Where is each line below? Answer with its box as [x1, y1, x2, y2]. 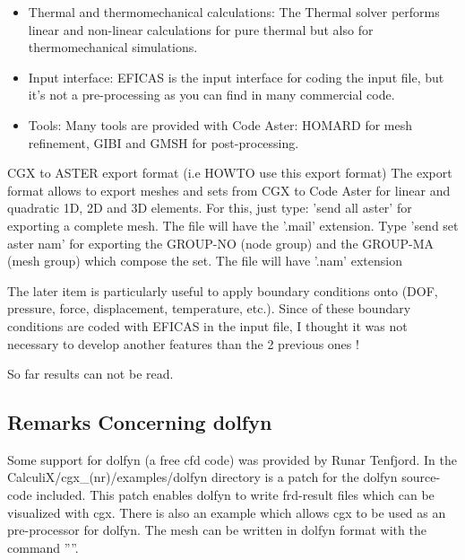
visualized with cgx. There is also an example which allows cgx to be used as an [7, 503, 446, 521]
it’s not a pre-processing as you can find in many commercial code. [28, 85, 395, 104]
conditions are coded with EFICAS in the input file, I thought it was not [7, 316, 408, 335]
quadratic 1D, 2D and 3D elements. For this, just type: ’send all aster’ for [7, 198, 412, 217]
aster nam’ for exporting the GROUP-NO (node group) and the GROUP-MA [7, 233, 435, 252]
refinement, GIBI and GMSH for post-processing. [28, 133, 299, 152]
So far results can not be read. [7, 364, 174, 383]
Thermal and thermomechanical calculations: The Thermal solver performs [28, 3, 440, 21]
